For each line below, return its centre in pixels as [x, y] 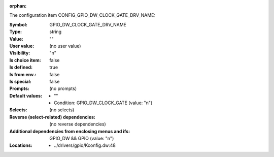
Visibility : [20, 53]
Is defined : [21, 67]
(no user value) [65, 46]
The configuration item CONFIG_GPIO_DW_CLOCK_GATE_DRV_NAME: [82, 15]
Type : [16, 32]
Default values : [26, 96]
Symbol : [19, 24]
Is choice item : [25, 60]
